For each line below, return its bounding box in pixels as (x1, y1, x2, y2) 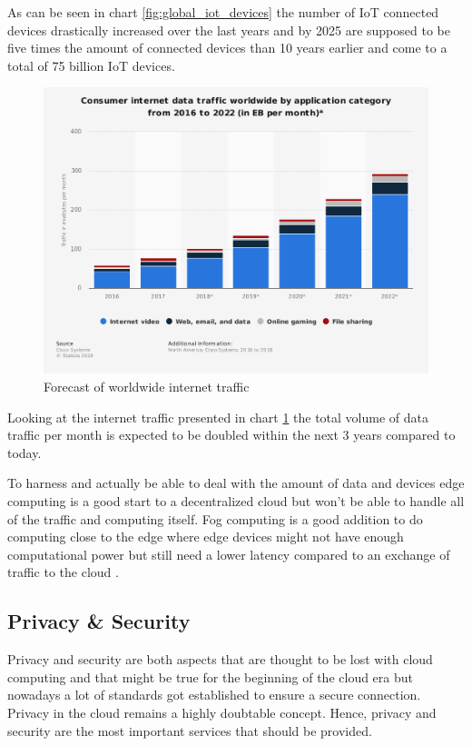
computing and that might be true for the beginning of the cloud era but (7, 667, 414, 686)
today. (7, 443, 42, 462)
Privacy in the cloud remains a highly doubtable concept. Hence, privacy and (7, 702, 437, 721)
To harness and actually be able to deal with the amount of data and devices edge (7, 473, 465, 492)
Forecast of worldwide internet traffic (44, 377, 250, 395)
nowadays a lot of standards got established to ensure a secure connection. (7, 685, 421, 704)
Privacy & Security (7, 607, 191, 635)
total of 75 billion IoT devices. (7, 55, 175, 75)
